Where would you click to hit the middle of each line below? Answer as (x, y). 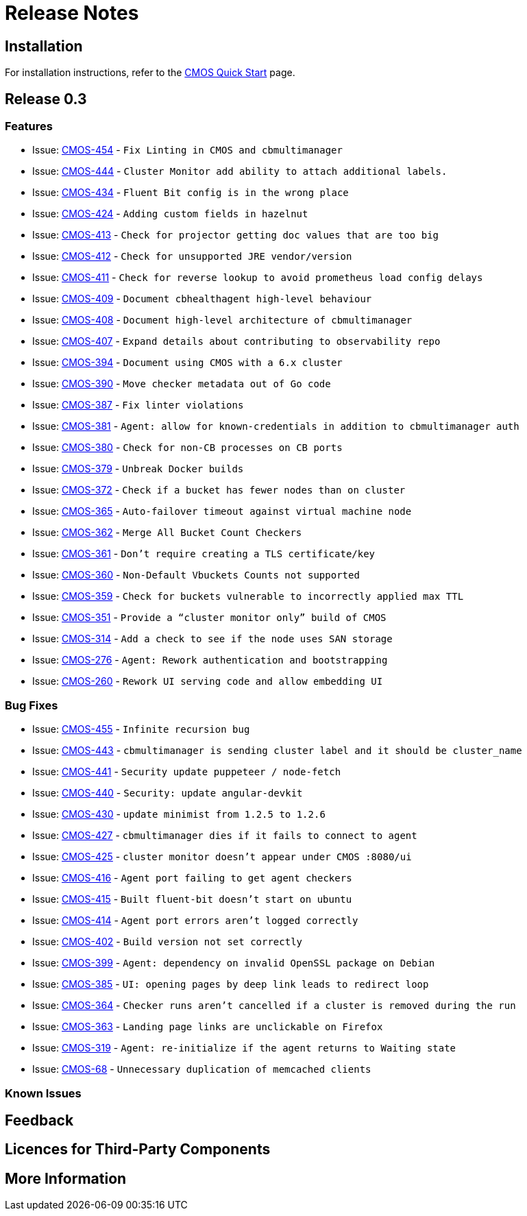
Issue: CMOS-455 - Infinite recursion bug (141, 729)
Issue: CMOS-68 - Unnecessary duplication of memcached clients (202, 1069)
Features (29, 126)
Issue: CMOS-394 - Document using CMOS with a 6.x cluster (187, 363)
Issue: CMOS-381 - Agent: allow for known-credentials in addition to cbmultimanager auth (276, 426)
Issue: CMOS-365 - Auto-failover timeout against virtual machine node (222, 511)
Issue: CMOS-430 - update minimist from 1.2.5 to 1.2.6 (179, 814)
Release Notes (72, 13)
